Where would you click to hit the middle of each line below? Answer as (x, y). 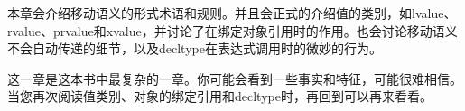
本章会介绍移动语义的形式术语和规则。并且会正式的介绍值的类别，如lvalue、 (232, 13)
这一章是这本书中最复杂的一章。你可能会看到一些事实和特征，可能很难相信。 (235, 78)
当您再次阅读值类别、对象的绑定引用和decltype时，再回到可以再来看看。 (220, 96)
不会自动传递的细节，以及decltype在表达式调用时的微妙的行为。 (195, 48)
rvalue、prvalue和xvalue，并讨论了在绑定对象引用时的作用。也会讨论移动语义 (232, 30)
